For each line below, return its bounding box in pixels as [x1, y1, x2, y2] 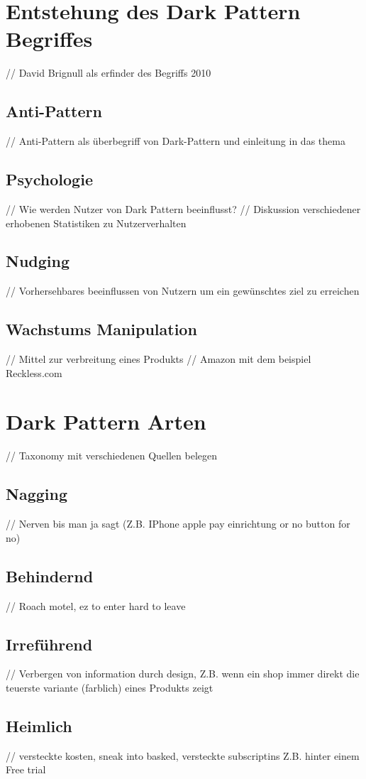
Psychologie [6, 168, 93, 190]
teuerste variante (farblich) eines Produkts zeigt [6, 680, 213, 694]
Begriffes [6, 24, 93, 53]
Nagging [6, 483, 67, 505]
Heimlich [6, 714, 72, 736]
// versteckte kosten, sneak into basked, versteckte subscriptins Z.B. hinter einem [6, 748, 360, 763]
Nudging [6, 250, 70, 272]
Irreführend [6, 633, 93, 655]
